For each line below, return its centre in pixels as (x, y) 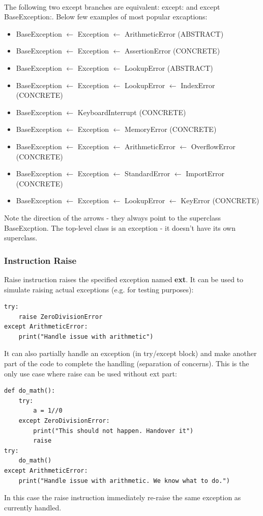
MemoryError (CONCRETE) (171, 129)
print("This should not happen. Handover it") (113, 431)
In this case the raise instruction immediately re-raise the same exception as (123, 497)
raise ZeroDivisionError (61, 317)
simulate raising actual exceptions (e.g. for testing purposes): (99, 289)
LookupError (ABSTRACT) (169, 67)
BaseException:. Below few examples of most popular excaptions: (106, 17)
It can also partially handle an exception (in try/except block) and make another (130, 353)
